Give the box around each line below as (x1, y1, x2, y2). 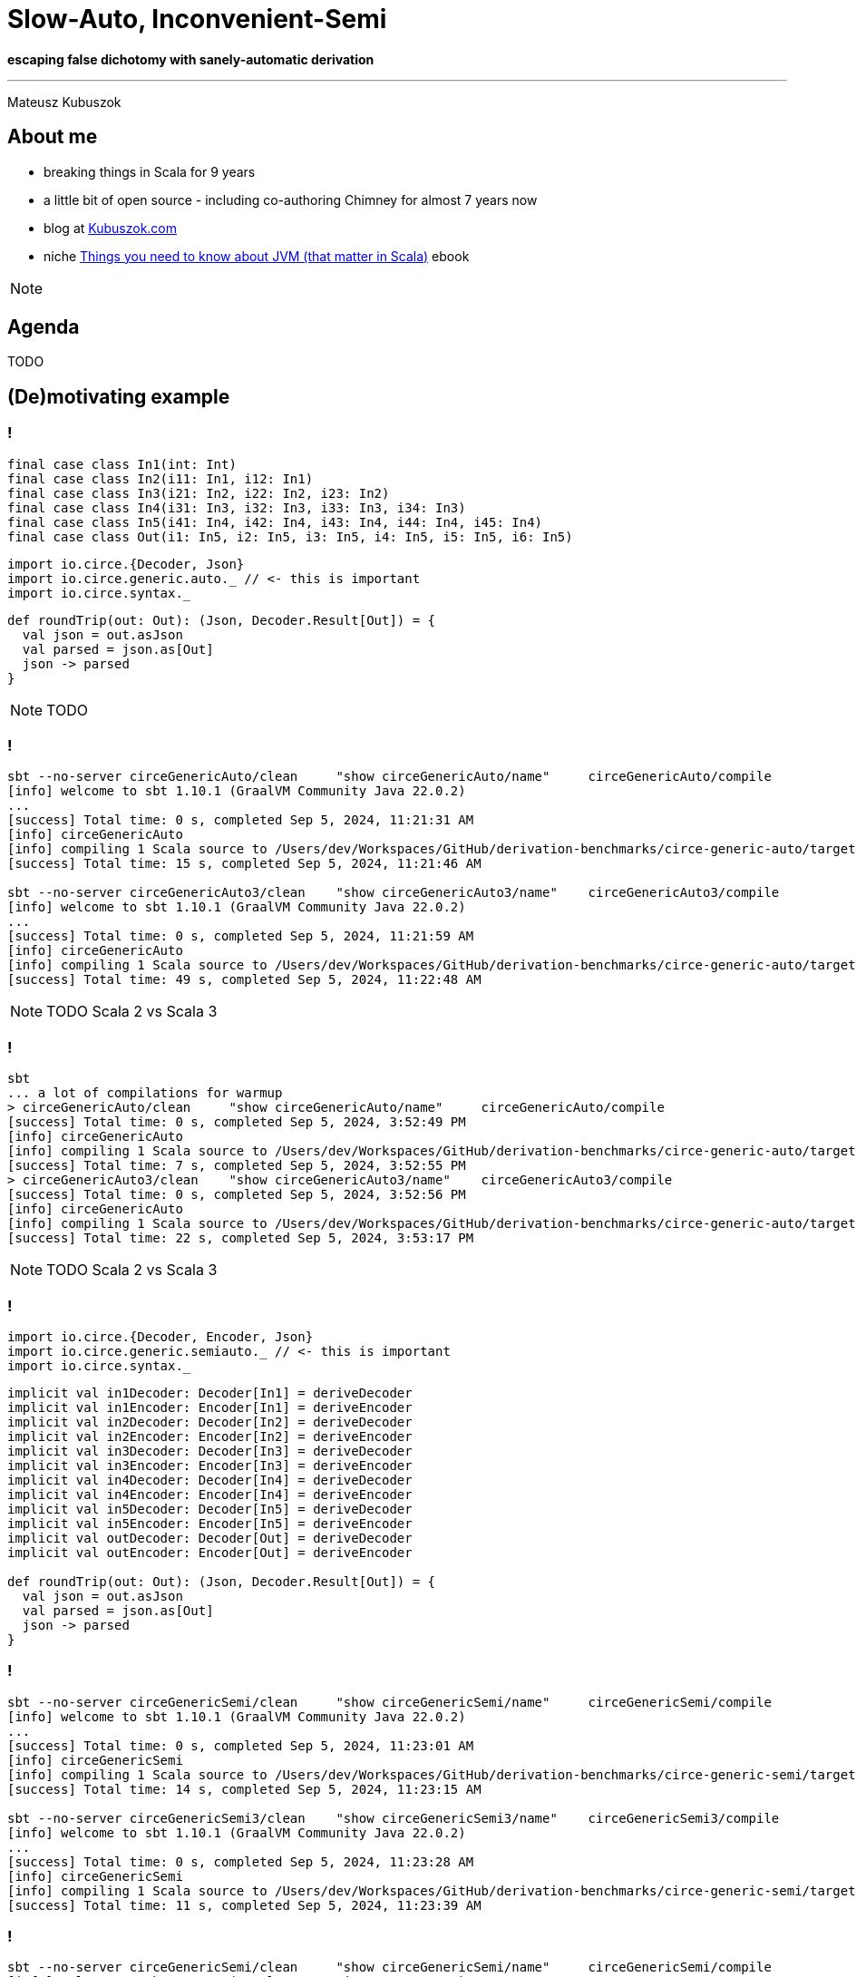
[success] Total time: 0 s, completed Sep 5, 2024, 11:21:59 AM (7, 929, 474, 944)
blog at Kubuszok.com (44, 219, 178, 236)
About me (7, 125, 98, 149)
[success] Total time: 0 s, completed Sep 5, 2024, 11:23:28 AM (7, 1854, 474, 1869)
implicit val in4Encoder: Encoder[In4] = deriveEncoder (7, 1486, 413, 1502)
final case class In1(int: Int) (7, 456, 237, 472)
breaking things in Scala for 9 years (44, 163, 256, 180)
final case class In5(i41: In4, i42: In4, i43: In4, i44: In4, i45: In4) (7, 514, 543, 530)
